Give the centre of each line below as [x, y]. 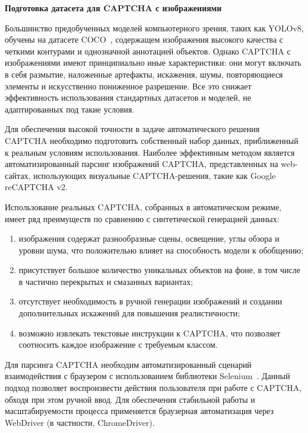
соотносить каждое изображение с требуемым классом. [118, 344]
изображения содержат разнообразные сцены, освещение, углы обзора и [149, 238]
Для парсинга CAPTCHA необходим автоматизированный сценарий [128, 364]
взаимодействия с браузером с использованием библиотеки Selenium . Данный [147, 376]
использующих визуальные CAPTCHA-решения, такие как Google [155, 175]
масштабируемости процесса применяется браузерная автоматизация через [139, 411]
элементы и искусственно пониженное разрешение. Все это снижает [128, 86]
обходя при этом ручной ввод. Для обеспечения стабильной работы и [130, 399]
